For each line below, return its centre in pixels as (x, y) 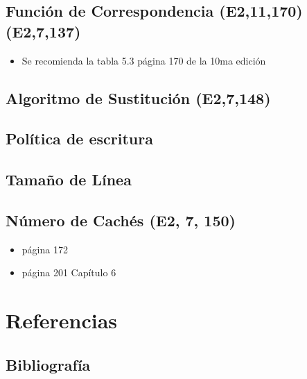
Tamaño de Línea (69, 179)
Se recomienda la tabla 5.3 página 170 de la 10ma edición (144, 60)
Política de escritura (79, 138)
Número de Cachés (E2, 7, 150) (121, 220)
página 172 (45, 249)
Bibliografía (48, 364)
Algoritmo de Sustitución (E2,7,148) (138, 98)
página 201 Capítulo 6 (69, 272)
